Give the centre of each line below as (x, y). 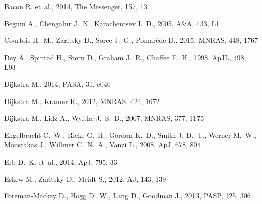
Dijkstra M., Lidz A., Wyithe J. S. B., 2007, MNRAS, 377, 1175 (104, 118)
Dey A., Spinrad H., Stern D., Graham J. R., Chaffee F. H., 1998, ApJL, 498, (125, 57)
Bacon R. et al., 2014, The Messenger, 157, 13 (76, 6)
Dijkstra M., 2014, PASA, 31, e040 (57, 84)
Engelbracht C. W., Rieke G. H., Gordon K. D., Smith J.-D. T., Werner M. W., (130, 135)
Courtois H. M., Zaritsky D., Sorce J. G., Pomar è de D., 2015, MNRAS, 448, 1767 (131, 40)
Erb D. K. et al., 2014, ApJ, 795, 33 (61, 161)
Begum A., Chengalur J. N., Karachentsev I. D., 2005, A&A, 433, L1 (112, 23)
